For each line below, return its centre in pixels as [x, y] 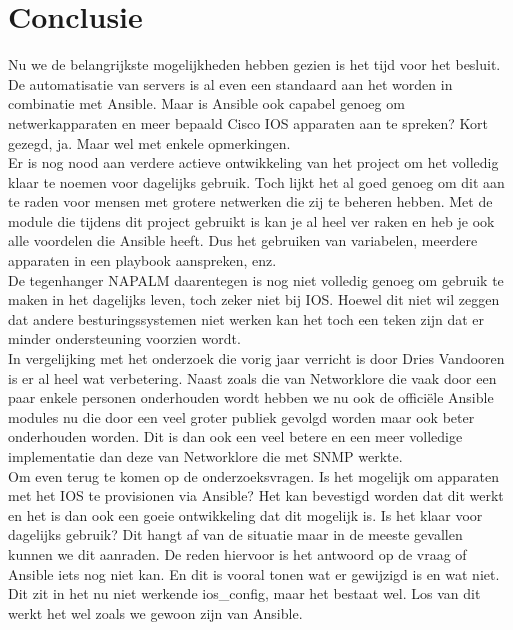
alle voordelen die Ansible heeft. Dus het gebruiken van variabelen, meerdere [243, 240]
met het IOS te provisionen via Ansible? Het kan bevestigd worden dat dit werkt [256, 495]
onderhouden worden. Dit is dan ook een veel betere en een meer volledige [235, 436]
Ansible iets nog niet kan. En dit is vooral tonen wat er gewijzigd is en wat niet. [254, 573]
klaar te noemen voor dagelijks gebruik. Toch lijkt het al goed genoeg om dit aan [256, 181]
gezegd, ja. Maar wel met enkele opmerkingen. [149, 142]
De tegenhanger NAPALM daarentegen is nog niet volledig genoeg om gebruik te [256, 279]
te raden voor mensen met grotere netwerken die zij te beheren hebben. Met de [250, 201]
